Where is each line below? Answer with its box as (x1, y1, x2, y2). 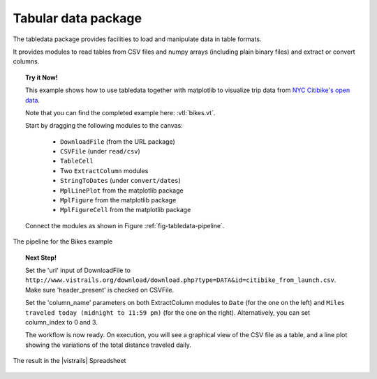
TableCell (60, 157, 94, 165)
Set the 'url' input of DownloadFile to (25, 266, 131, 274)
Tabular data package (13, 10, 142, 26)
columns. (13, 57, 40, 66)
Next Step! (25, 253, 57, 262)
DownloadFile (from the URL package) (60, 137, 176, 146)
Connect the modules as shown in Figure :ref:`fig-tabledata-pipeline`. (25, 221, 225, 230)
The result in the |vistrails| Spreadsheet (13, 357, 126, 365)
